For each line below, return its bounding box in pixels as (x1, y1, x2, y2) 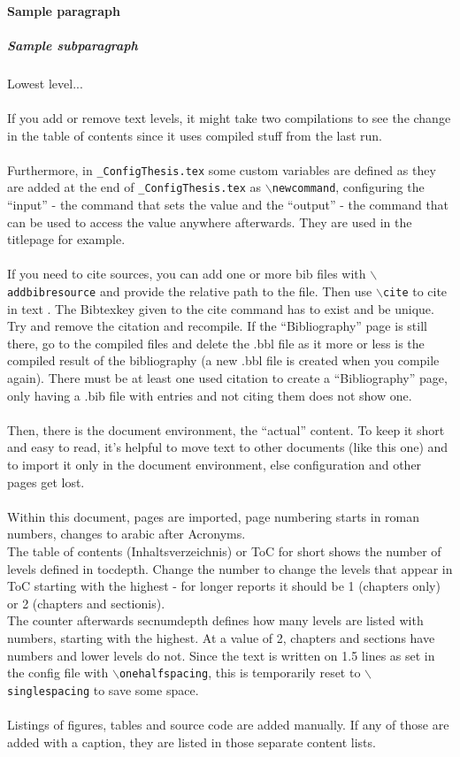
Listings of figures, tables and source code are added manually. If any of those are (7, 715, 449, 734)
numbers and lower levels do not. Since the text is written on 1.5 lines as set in (7, 646, 435, 664)
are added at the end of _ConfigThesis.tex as (7, 178, 262, 196)
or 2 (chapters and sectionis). (7, 593, 165, 612)
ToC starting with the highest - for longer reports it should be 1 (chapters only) (7, 577, 441, 595)
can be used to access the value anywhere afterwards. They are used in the (7, 212, 412, 231)
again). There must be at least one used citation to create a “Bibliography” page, (7, 369, 448, 387)
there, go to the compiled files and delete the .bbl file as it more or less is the (7, 333, 425, 352)
